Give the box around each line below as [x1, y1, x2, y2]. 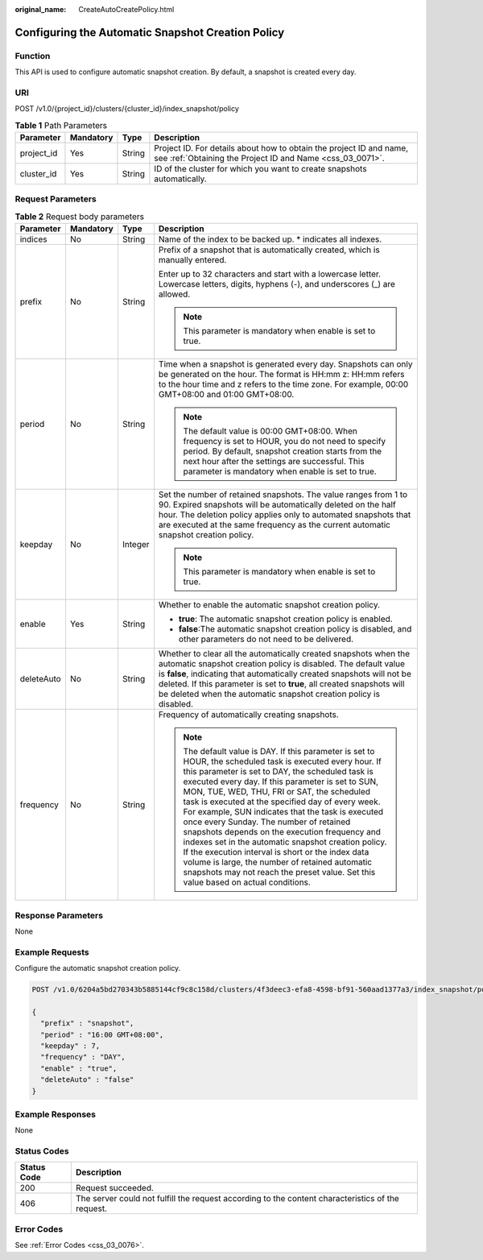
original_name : [14, 5, 67, 14]
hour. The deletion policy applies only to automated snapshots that [158, 509, 411, 520]
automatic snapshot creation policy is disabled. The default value [158, 658, 406, 669]
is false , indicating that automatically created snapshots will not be [158, 669, 412, 680]
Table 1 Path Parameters [14, 119, 108, 131]
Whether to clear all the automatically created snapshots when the [158, 649, 411, 660]
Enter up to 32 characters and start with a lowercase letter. [158, 268, 382, 280]
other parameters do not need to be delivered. [178, 633, 354, 645]
